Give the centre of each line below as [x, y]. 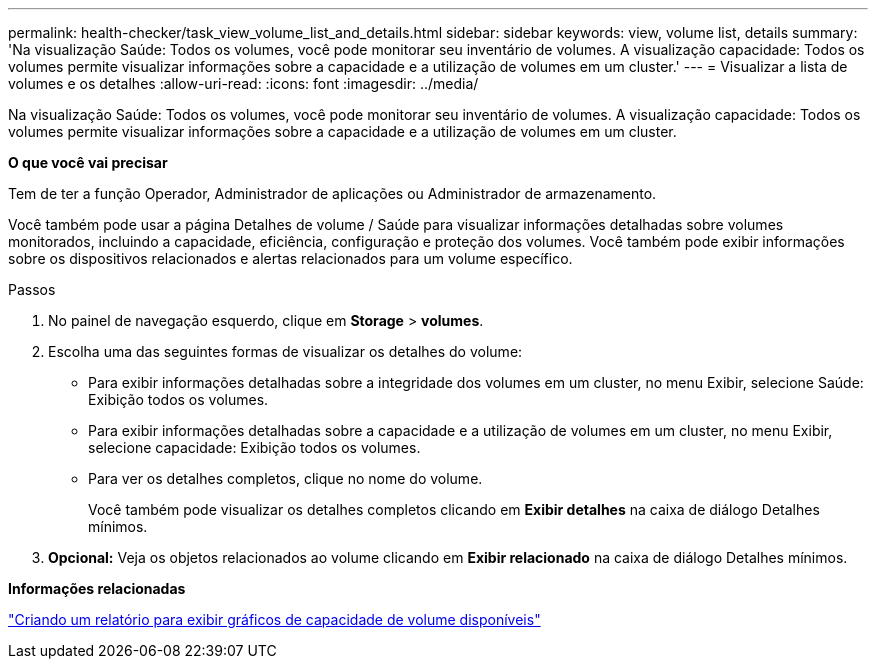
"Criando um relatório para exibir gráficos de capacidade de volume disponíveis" [274, 619]
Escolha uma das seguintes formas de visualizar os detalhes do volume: [285, 351]
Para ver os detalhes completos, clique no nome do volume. [285, 478]
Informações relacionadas [97, 588]
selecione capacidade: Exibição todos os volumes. [254, 447]
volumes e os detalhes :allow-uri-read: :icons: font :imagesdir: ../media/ [243, 83]
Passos [32, 289]
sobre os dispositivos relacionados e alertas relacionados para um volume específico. [290, 258]
